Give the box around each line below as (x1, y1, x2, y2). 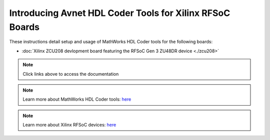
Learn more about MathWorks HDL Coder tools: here (22, 96, 131, 102)
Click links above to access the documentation (22, 71, 119, 77)
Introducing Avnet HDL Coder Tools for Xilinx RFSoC (9, 7, 230, 18)
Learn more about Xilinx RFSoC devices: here (22, 122, 116, 128)
